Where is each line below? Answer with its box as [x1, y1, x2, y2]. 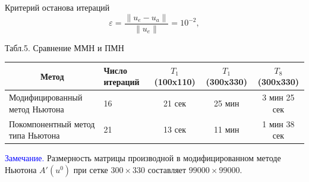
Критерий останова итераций [5, 1, 110, 13]
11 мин [214, 123, 239, 136]
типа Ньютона [9, 129, 60, 142]
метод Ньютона [9, 102, 64, 115]
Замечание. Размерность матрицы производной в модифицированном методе [5, 152, 281, 164]
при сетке [73, 163, 108, 175]
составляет [147, 163, 187, 175]
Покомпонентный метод [9, 117, 95, 130]
